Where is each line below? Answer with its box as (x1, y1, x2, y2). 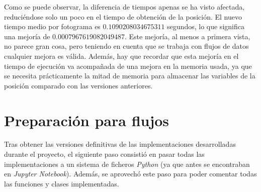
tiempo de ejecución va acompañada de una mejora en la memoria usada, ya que (4, 60, 252, 71)
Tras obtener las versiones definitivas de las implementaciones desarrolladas (4, 139, 236, 149)
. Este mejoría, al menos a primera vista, (125, 31, 250, 41)
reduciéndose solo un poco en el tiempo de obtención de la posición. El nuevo (4, 11, 242, 22)
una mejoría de (4, 31, 50, 41)
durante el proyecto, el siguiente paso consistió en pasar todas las (4, 149, 205, 159)
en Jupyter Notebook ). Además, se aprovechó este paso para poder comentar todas (4, 168, 257, 179)
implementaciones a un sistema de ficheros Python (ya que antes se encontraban (4, 158, 250, 169)
